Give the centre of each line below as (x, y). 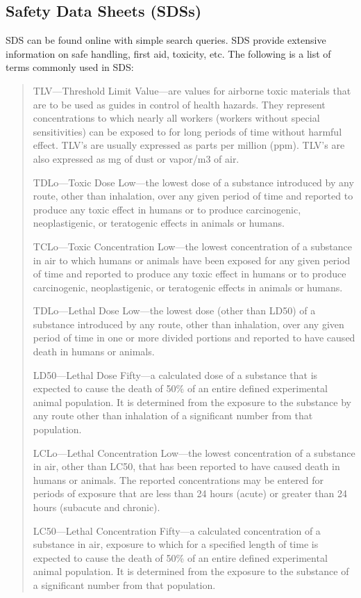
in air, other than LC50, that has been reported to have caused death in (186, 466)
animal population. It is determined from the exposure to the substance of (191, 571)
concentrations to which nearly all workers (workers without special (176, 118)
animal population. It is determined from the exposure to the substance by (192, 402)
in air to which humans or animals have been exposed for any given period (192, 260)
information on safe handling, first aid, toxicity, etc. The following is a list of (168, 53)
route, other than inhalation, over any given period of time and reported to (193, 196)
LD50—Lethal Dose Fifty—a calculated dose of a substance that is (175, 374)
